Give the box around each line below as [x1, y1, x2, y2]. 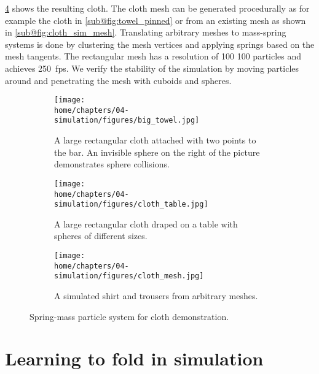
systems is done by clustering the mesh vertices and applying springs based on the [5, 37, 315, 50]
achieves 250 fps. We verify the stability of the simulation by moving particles [5, 61, 299, 74]
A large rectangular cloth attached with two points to [54, 134, 256, 147]
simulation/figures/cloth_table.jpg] [54, 200, 208, 209]
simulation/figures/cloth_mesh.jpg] [54, 272, 204, 281]
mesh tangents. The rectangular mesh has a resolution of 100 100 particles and [5, 50, 302, 63]
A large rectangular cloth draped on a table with [54, 217, 238, 230]
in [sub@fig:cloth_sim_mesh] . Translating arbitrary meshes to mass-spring [5, 26, 286, 39]
